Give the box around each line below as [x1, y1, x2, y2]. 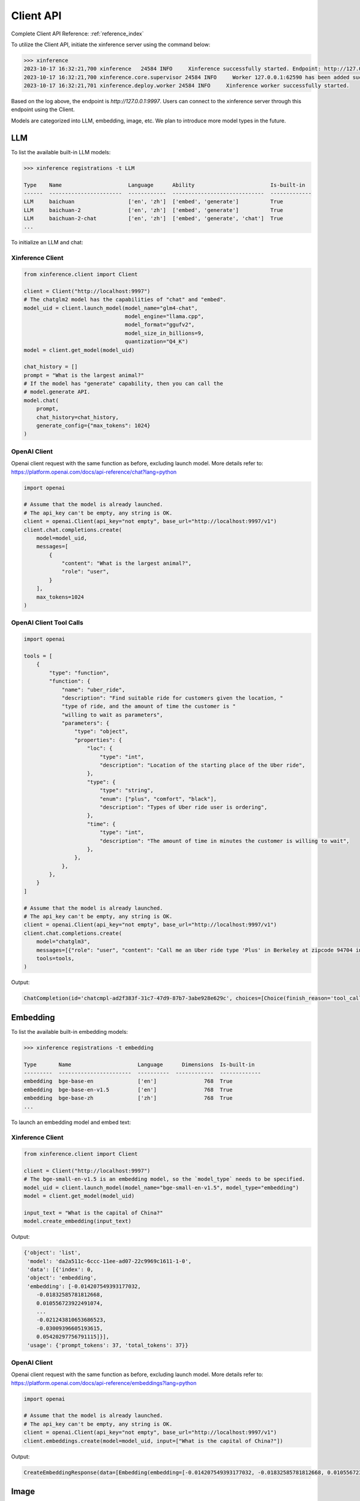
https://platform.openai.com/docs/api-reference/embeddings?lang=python [11, 1379, 197, 1386]
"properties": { [74, 736, 122, 743]
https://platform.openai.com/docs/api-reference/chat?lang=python [11, 468, 177, 476]
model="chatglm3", [36, 938, 91, 945]
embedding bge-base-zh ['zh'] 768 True [23, 1095, 233, 1102]
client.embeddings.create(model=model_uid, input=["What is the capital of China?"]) [23, 1437, 283, 1444]
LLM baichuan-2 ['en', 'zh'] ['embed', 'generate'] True [23, 207, 283, 213]
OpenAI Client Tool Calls [11, 618, 83, 627]
